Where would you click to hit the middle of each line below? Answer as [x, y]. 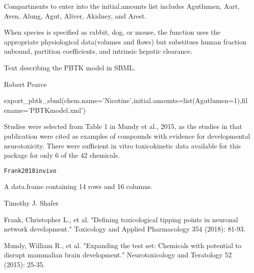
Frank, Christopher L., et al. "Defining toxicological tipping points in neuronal [121, 219]
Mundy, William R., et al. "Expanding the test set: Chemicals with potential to [123, 245]
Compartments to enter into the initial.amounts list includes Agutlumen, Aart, [122, 6]
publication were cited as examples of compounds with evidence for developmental [127, 136]
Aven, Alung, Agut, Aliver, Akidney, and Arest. [75, 15]
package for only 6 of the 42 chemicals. [62, 155]
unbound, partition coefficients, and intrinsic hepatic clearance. [98, 51]
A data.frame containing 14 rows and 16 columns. [78, 186]
